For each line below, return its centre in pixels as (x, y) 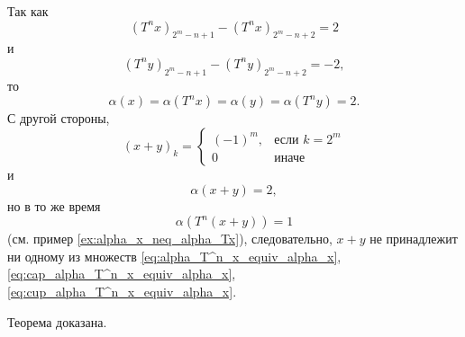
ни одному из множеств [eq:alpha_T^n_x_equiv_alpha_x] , (174, 256)
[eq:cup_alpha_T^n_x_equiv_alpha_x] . (122, 291)
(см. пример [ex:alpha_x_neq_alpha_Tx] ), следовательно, (170, 239)
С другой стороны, (59, 118)
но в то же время (54, 205)
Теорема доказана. (57, 321)
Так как (28, 11)
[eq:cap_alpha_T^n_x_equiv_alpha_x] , (122, 274)
